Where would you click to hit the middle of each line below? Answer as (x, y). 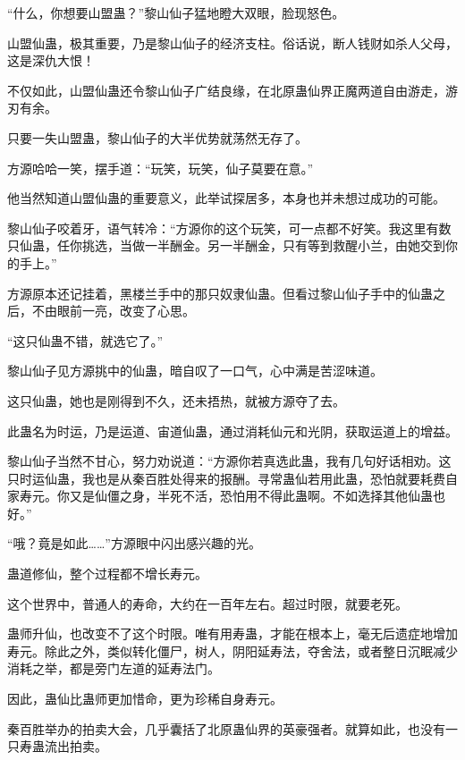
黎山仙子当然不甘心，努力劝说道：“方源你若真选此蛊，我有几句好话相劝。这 (229, 461)
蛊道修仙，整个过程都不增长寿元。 (107, 574)
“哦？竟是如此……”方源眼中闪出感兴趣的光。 (134, 543)
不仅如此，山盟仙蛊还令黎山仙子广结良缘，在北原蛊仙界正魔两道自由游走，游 (232, 90)
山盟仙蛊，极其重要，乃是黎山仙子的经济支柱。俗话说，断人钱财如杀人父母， (232, 42)
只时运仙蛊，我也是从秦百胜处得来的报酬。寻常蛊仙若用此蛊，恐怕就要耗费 (226, 478)
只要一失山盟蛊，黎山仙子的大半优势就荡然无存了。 (157, 137)
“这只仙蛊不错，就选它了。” (85, 340)
